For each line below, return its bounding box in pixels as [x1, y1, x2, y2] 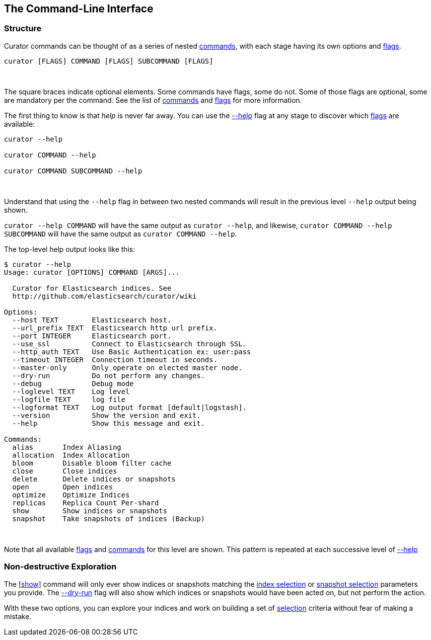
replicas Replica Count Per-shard [12, 498, 159, 507]
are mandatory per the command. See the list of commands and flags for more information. [4, 95, 302, 104]
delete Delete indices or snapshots [12, 475, 176, 483]
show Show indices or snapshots [12, 506, 167, 515]
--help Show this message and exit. [12, 419, 205, 427]
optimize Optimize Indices [12, 490, 130, 499]
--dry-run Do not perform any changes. [12, 371, 205, 380]
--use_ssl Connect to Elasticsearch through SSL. [12, 339, 247, 348]
